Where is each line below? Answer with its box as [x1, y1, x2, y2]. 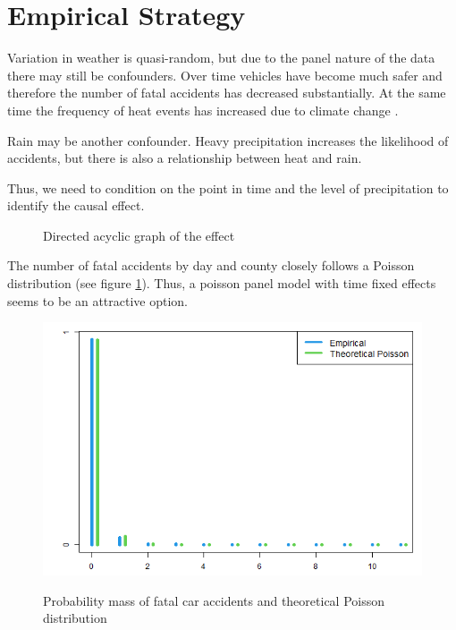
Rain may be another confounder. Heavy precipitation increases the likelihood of [7, 131, 449, 149]
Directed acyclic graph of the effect [43, 226, 235, 244]
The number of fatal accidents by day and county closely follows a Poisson [7, 256, 415, 275]
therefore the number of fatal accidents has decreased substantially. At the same [7, 83, 446, 102]
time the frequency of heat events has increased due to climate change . [7, 100, 399, 119]
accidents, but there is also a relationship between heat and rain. [7, 149, 362, 167]
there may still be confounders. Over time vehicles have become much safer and [7, 65, 443, 84]
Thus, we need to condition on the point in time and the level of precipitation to [7, 178, 449, 197]
